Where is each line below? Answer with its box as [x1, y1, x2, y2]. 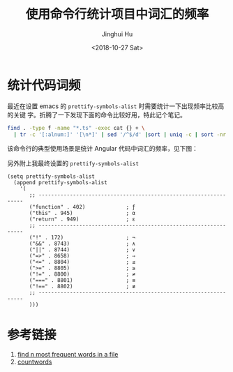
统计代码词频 [7, 77, 82, 93]
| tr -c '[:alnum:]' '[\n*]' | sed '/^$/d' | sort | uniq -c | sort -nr [13, 131, 227, 138]
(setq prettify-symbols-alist [7, 173, 96, 180]
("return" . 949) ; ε [29, 216, 136, 223]
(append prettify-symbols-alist [13, 179, 108, 186]
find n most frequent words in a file [17, 350, 119, 359]
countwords [17, 357, 52, 366]
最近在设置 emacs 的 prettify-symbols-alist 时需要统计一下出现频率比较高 [7, 102, 225, 110]
